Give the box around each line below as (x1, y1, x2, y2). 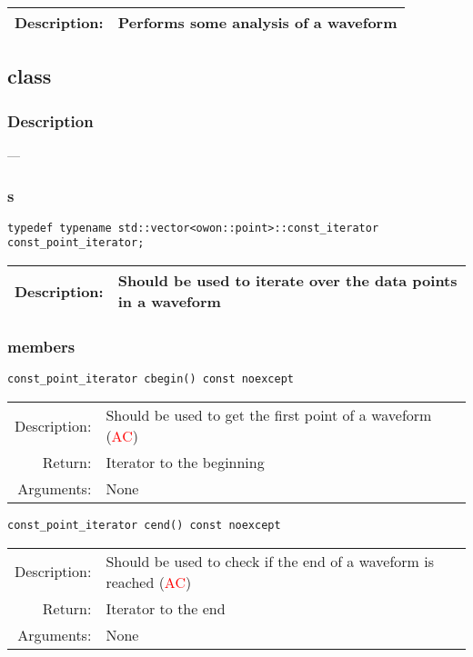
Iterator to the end (106, 597, 226, 619)
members (7, 335, 75, 358)
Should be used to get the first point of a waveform (106, 404, 432, 425)
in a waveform (117, 291, 221, 313)
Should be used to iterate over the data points (117, 270, 458, 292)
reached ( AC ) (106, 571, 192, 592)
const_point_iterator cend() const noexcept (7, 519, 281, 532)
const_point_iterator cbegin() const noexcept (7, 373, 294, 386)
